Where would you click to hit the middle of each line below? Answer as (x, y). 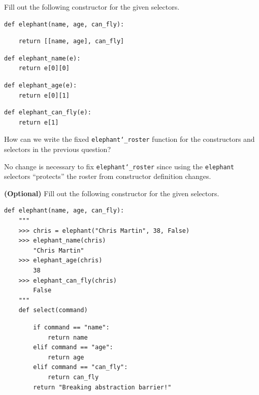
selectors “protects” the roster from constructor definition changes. (108, 176)
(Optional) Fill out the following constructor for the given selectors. (112, 193)
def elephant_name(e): (42, 58)
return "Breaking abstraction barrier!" (102, 387)
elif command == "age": (73, 347)
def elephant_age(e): (41, 85)
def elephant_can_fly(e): (48, 113)
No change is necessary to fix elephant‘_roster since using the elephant (119, 166)
